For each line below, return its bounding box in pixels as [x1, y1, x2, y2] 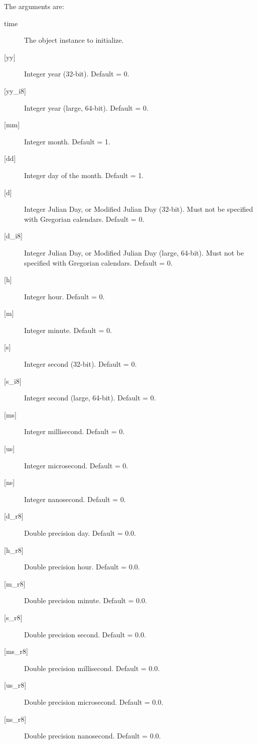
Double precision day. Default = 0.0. [24, 528, 136, 538]
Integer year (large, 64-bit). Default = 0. [24, 102, 149, 113]
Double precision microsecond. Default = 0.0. [24, 696, 164, 707]
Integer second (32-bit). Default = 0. [24, 359, 137, 369]
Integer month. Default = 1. [24, 136, 110, 146]
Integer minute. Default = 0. [24, 324, 112, 335]
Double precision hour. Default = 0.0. [24, 561, 140, 572]
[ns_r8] [4, 713, 27, 724]
